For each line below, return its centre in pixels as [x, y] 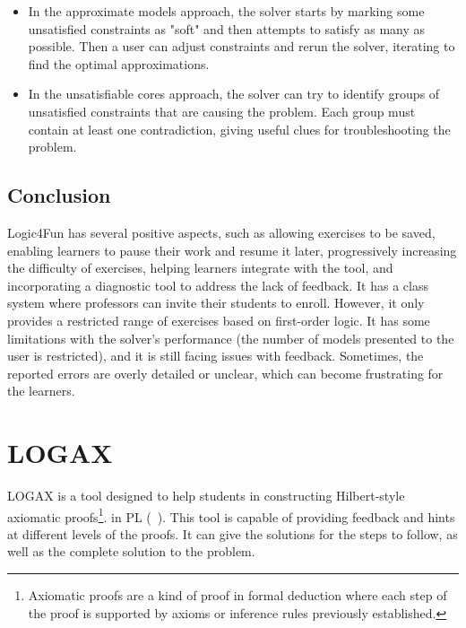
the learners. [41, 391]
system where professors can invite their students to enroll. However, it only [216, 303]
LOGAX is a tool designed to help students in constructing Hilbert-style [206, 496]
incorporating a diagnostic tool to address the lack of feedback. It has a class [218, 285]
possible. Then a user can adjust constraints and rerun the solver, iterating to [242, 46]
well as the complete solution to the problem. [131, 551]
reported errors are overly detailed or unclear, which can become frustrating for [225, 373]
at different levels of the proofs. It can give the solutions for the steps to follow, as [233, 533]
